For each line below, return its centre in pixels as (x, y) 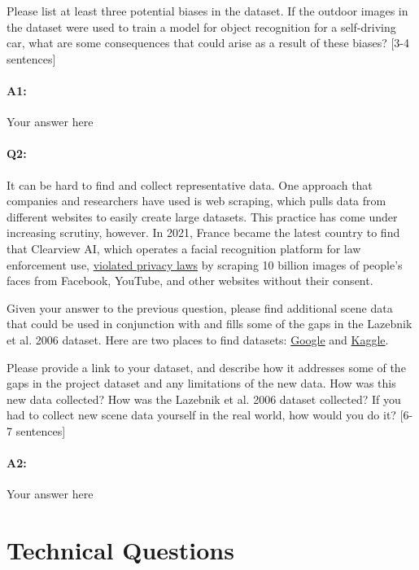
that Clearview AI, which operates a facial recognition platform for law (184, 248)
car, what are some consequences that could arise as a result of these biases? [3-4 (208, 43)
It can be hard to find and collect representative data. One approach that (190, 184)
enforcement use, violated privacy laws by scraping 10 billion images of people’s (205, 264)
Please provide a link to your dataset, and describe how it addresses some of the (206, 367)
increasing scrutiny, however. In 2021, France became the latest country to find (203, 232)
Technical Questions (120, 550)
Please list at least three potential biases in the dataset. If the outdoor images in (207, 11)
